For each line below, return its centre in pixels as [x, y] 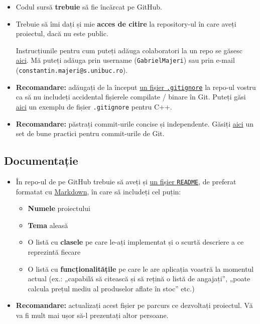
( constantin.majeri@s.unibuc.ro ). [72, 70]
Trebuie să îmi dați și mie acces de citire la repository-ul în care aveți [126, 23]
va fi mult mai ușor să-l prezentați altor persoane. [92, 315]
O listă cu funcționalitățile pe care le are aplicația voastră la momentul [141, 268]
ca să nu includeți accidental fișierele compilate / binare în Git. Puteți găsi [131, 97]
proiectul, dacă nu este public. [62, 33]
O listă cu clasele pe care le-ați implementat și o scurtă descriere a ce [136, 242]
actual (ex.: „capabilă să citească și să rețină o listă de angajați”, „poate [139, 279]
